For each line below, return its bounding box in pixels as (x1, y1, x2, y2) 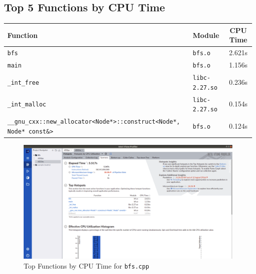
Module (192, 30, 220, 40)
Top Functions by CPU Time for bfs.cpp (24, 260, 149, 271)
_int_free (7, 79, 39, 86)
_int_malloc (7, 101, 46, 108)
